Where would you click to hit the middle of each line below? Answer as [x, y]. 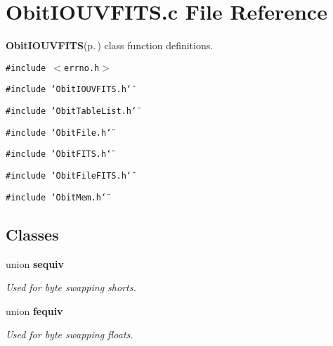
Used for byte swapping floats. [70, 334]
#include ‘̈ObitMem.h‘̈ [56, 197]
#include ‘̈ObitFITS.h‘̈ [59, 154]
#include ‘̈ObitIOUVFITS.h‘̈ [68, 90]
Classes [32, 234]
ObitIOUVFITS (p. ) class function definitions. [110, 45]
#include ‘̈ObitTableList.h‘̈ [71, 111]
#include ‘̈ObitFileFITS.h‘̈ [68, 176]
